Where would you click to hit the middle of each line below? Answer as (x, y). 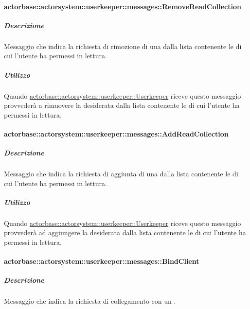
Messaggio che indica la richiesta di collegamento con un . (90, 301)
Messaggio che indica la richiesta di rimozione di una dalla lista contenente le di (123, 46)
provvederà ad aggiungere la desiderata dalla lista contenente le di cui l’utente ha (125, 232)
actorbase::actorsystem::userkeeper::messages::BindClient (102, 261)
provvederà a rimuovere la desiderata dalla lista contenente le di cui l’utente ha (122, 105)
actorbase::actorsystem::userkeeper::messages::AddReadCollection (116, 133)
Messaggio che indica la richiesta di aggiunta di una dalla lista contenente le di (121, 174)
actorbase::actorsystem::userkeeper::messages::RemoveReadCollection (123, 6)
